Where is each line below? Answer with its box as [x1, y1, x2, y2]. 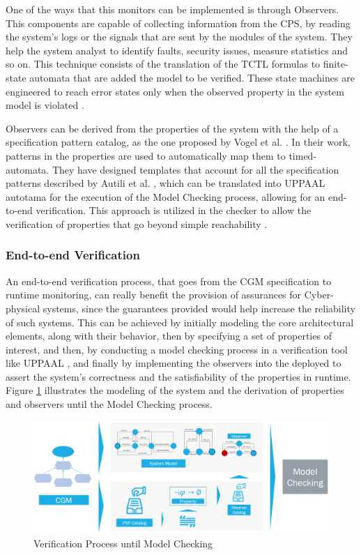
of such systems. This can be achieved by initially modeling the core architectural [6, 314, 354, 329]
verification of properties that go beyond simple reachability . [6, 216, 268, 231]
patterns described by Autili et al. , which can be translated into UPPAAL [6, 176, 325, 190]
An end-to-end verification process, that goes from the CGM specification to [6, 273, 332, 288]
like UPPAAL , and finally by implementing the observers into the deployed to [6, 356, 341, 370]
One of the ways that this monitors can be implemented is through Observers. [6, 2, 339, 16]
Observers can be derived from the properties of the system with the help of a [6, 121, 339, 135]
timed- [289, 148, 317, 162]
